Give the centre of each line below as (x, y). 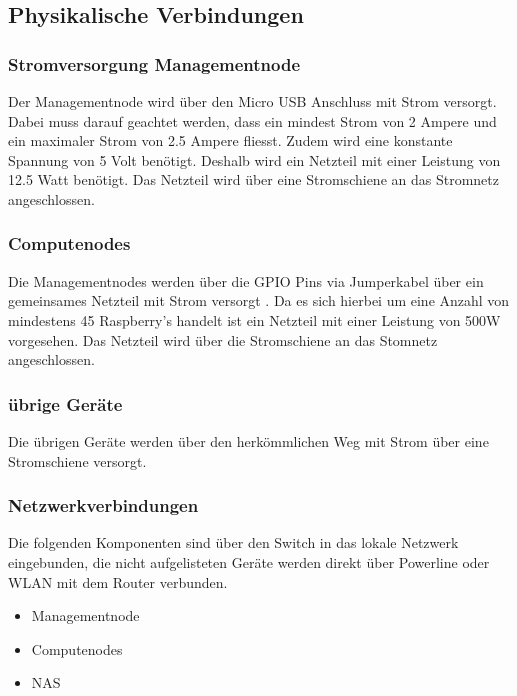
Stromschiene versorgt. (77, 460)
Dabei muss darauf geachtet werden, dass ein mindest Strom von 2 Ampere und (252, 120)
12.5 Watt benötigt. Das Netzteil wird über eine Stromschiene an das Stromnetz (253, 179)
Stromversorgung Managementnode (154, 63)
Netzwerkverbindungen (103, 505)
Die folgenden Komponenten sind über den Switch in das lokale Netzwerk (233, 542)
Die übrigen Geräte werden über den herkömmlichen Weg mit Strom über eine (248, 440)
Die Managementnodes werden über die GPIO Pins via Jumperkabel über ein (246, 280)
